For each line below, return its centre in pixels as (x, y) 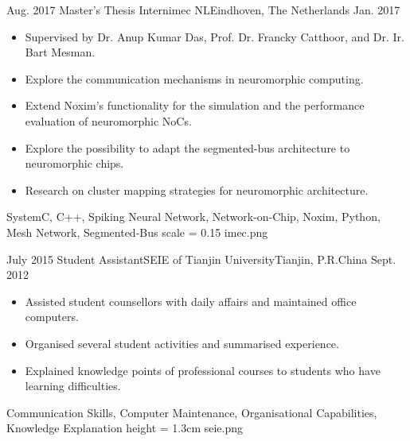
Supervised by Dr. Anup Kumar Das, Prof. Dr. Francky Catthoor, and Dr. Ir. (215, 36)
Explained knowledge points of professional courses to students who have (203, 370)
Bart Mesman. (60, 52)
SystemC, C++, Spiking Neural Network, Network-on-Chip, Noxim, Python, (193, 217)
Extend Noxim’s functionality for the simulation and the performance (195, 105)
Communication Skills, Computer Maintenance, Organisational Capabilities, (192, 412)
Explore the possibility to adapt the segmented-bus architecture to (187, 147)
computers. (52, 317)
